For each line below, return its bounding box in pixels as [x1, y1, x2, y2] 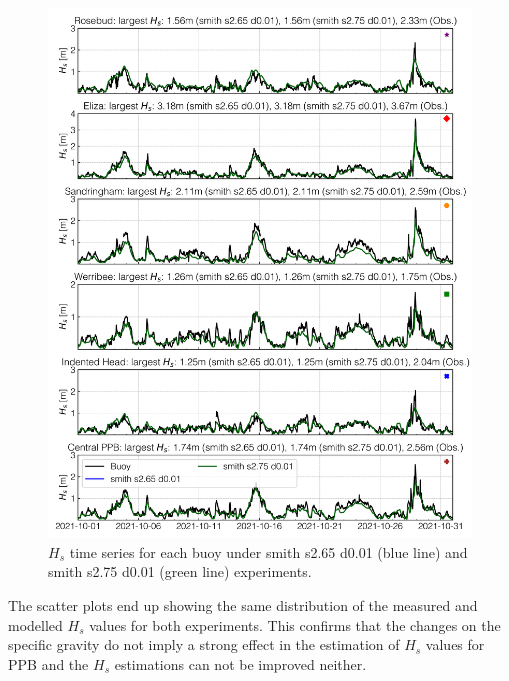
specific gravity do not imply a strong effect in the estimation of [8, 634, 400, 655]
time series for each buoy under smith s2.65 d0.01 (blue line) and [69, 541, 468, 562]
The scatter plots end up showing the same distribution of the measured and [8, 594, 478, 615]
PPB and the [8, 653, 89, 674]
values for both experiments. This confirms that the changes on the [89, 614, 501, 635]
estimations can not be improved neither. [114, 653, 367, 674]
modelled [8, 614, 63, 635]
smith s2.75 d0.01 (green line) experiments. [48, 561, 312, 582]
